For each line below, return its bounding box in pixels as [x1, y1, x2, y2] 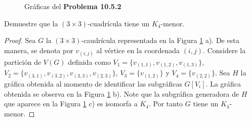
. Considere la [203, 45, 246, 55]
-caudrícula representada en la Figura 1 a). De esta [81, 35, 239, 46]
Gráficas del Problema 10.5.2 [24, 1, 121, 11]
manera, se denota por [4, 45, 73, 55]
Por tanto [153, 98, 183, 109]
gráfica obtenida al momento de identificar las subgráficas [4, 78, 182, 89]
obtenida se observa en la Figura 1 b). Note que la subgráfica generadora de [4, 88, 239, 99]
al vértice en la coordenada [96, 45, 180, 55]
